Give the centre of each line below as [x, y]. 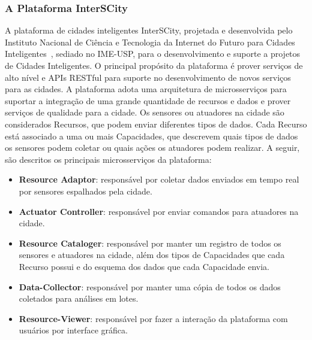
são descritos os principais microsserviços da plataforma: [108, 159]
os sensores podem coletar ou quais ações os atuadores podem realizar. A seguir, [152, 148]
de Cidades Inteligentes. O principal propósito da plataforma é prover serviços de [154, 65]
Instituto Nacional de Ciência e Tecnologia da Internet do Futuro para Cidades [150, 42]
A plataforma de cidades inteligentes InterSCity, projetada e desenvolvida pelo [149, 30]
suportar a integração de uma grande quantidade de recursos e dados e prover [148, 100]
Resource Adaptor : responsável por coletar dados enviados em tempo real [159, 179]
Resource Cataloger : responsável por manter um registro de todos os [150, 243]
